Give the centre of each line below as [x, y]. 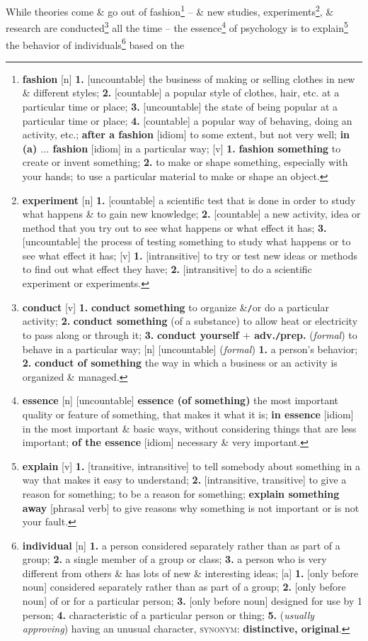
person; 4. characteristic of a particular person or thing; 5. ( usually [168, 614]
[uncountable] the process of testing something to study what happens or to [186, 241]
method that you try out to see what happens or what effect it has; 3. [174, 227]
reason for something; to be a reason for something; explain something [181, 493]
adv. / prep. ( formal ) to [306, 334]
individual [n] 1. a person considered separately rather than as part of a [181, 545]
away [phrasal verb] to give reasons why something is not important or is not [191, 507]
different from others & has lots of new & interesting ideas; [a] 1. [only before [190, 573]
